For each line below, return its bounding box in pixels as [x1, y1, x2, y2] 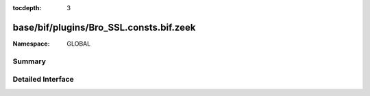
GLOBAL [66, 39, 91, 48]
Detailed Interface [12, 75, 75, 84]
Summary [12, 57, 47, 66]
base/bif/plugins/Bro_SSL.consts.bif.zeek [12, 21, 196, 33]
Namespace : [12, 39, 51, 48]
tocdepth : [12, 4, 42, 12]
